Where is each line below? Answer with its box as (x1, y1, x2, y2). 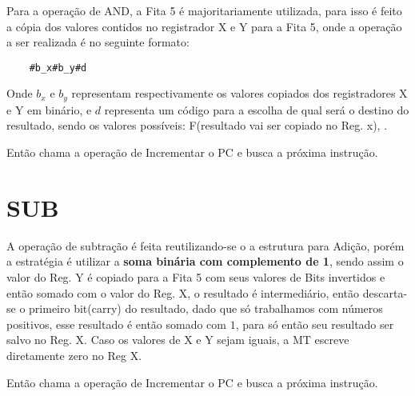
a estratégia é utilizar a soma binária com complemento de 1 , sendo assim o (6, 253, 404, 270)
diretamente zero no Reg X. (6, 346, 142, 363)
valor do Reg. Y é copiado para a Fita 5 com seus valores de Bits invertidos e (6, 268, 385, 285)
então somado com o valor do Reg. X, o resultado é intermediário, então (6, 284, 360, 301)
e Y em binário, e (6, 101, 92, 118)
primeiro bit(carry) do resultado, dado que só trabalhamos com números (29, 300, 383, 317)
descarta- (362, 284, 408, 301)
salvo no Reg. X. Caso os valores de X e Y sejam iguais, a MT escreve (6, 331, 349, 348)
